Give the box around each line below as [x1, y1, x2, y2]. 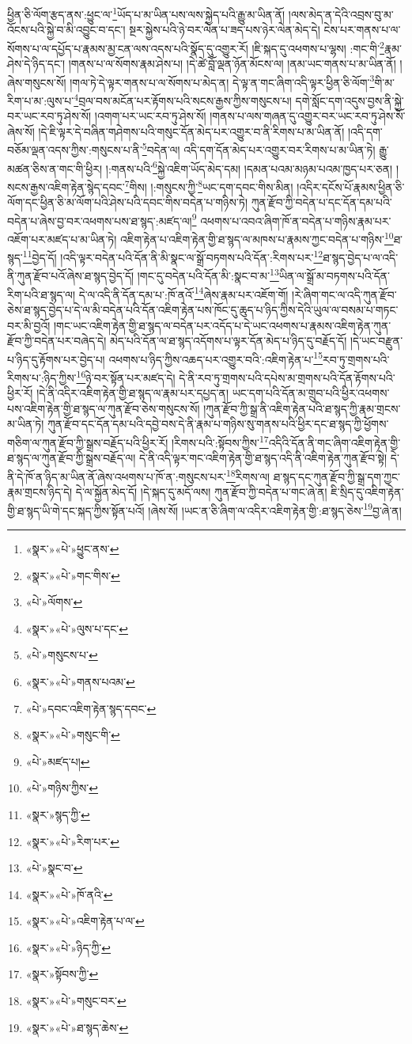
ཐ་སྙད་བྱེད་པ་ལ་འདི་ [323, 249, 399, 265]
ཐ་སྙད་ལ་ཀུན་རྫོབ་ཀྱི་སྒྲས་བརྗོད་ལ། [7, 450, 136, 466]
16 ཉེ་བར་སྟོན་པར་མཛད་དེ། [76, 367, 176, 385]
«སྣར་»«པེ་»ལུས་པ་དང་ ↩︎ [25, 620, 129, 636]
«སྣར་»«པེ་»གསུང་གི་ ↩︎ [25, 727, 120, 743]
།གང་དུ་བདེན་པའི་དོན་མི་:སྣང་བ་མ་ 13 [137, 265, 279, 284]
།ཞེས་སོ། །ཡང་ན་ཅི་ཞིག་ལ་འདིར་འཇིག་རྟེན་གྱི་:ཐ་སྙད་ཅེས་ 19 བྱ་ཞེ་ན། [148, 499, 402, 518]
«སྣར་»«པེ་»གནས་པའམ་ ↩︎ [25, 673, 135, 689]
